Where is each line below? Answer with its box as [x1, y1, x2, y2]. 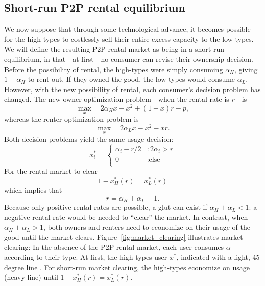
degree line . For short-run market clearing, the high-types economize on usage [4, 261, 250, 272]
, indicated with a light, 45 [176, 252, 260, 262]
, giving [234, 63, 258, 74]
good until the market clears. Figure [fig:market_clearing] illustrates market [4, 231, 243, 242]
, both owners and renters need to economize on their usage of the [43, 222, 250, 232]
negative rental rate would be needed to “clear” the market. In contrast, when [4, 211, 248, 222]
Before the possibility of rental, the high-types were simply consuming [4, 63, 223, 74]
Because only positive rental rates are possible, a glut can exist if [4, 202, 207, 212]
